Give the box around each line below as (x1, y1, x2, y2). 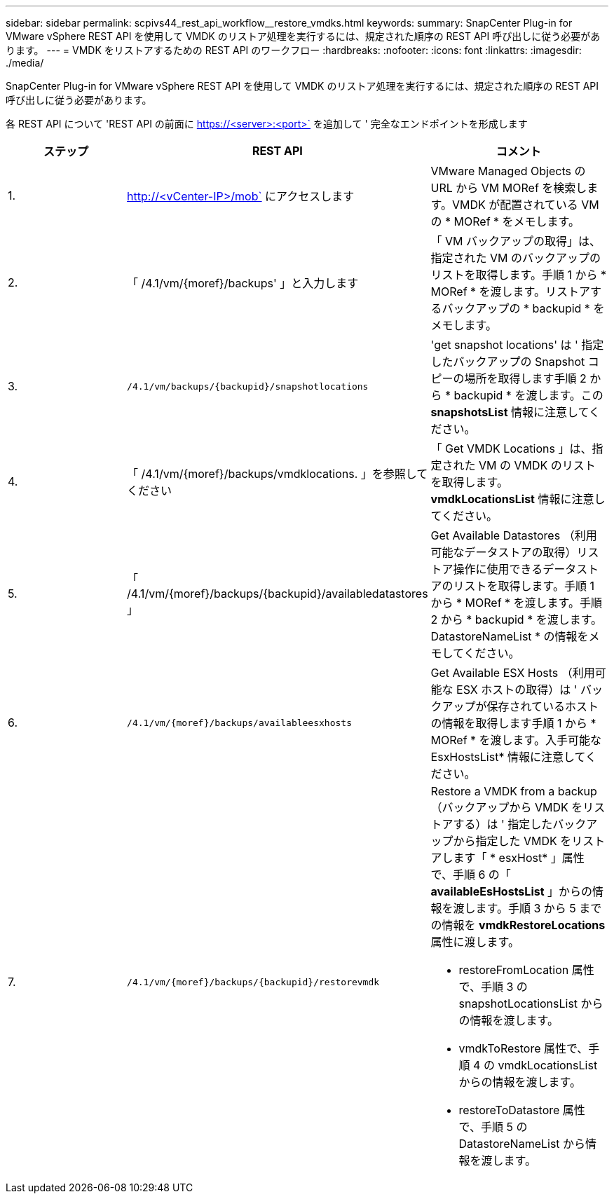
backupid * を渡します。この (453, 388, 603, 402)
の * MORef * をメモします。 (430, 214, 580, 228)
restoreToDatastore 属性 (458, 1103, 585, 1117)
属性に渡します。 (430, 935, 519, 949)
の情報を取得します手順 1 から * (430, 716, 596, 730)
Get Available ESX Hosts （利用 (430, 666, 595, 680)
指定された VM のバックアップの (430, 251, 601, 265)
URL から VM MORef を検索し (430, 181, 587, 195)
